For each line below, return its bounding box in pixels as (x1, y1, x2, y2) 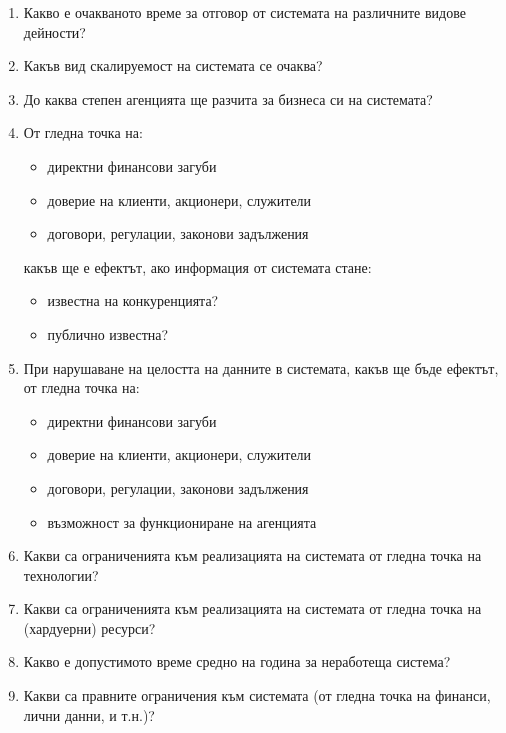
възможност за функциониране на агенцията (47, 511, 317, 532)
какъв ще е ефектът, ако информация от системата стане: (23, 256, 372, 277)
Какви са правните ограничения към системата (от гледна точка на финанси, (23, 685, 491, 706)
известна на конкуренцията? (47, 290, 219, 311)
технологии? (23, 564, 99, 585)
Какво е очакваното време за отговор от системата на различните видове (23, 2, 466, 22)
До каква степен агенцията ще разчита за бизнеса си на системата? (23, 88, 433, 109)
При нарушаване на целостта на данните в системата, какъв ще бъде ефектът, (23, 357, 499, 378)
